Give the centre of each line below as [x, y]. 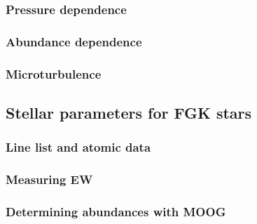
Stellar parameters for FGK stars [129, 112]
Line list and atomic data [78, 147]
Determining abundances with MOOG [116, 211]
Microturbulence [54, 73]
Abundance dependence [74, 41]
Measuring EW [49, 179]
